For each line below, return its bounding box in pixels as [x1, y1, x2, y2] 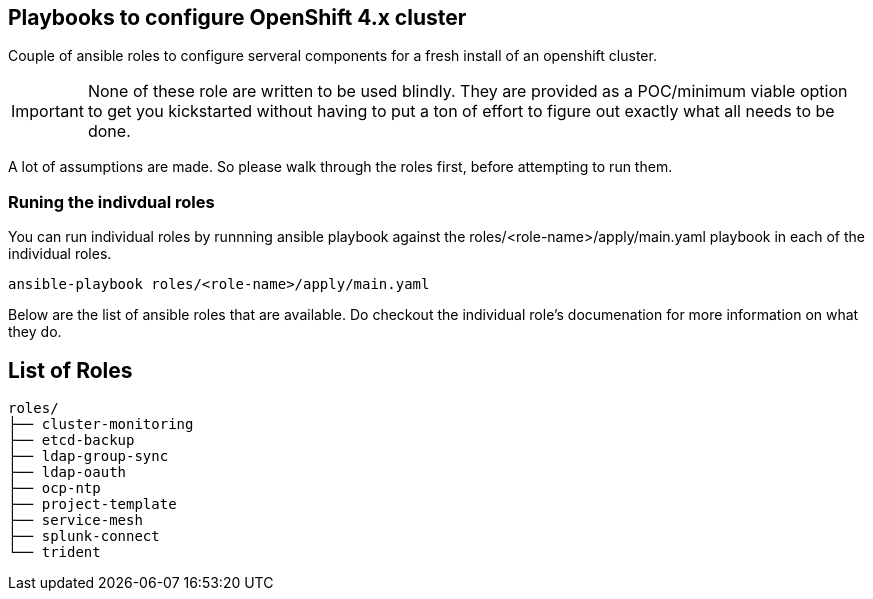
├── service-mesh [8, 512, 143, 529]
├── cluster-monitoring [8, 416, 194, 433]
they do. [8, 323, 62, 341]
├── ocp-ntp [8, 480, 101, 497]
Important [11, 101, 84, 122]
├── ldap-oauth [8, 464, 127, 481]
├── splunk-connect [8, 528, 160, 545]
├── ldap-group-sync [8, 448, 169, 465]
